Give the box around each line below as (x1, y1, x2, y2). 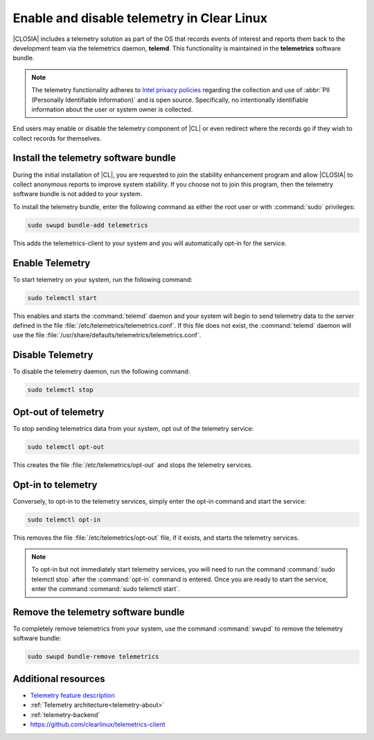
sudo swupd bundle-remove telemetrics (27, 653, 159, 661)
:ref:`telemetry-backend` (30, 710, 100, 719)
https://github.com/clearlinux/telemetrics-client (30, 721, 166, 729)
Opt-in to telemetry (12, 479, 98, 491)
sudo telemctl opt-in (27, 516, 101, 523)
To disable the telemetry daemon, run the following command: (12, 367, 190, 376)
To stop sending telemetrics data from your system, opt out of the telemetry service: (12, 424, 254, 432)
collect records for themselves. (12, 134, 102, 142)
